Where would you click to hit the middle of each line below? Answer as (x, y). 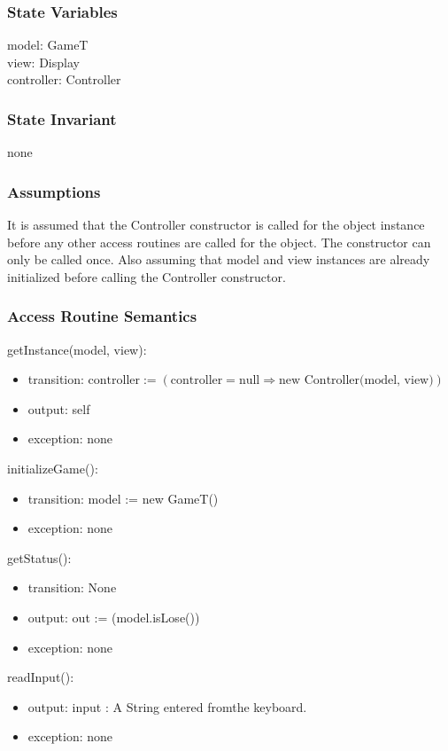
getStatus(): (39, 557)
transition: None (72, 587)
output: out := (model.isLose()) (114, 617)
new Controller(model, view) (356, 381)
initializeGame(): (53, 468)
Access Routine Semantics (102, 316)
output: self (59, 408)
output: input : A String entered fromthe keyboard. (167, 706)
